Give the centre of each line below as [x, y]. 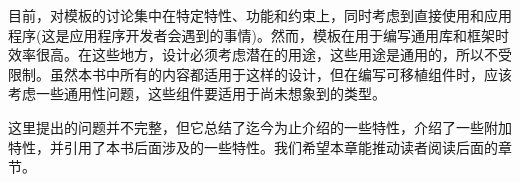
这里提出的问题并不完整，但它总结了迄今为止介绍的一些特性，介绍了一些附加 [260, 126]
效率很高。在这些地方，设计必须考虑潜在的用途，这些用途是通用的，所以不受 [260, 54]
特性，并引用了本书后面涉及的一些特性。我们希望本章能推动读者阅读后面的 [253, 146]
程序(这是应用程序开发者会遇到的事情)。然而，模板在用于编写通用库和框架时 [258, 34]
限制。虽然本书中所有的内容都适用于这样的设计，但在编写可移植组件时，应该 [260, 73]
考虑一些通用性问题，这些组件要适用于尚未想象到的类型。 [197, 93]
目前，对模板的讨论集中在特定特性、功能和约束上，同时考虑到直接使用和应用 [260, 15]
